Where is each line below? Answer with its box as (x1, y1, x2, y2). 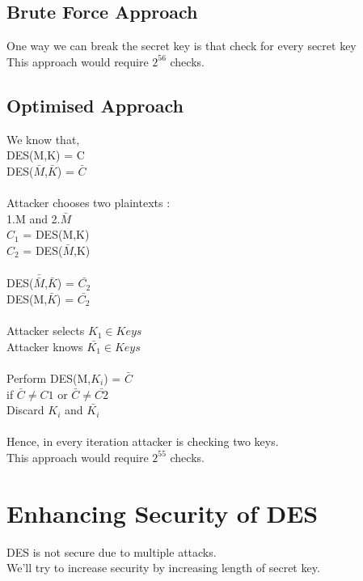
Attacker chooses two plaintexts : (6, 193, 171, 210)
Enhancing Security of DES (6, 496, 319, 529)
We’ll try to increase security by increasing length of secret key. (6, 559, 320, 576)
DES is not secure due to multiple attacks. (6, 543, 217, 560)
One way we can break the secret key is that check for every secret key (6, 37, 357, 54)
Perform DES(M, (6, 369, 91, 386)
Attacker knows (6, 337, 83, 354)
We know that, (6, 130, 80, 147)
